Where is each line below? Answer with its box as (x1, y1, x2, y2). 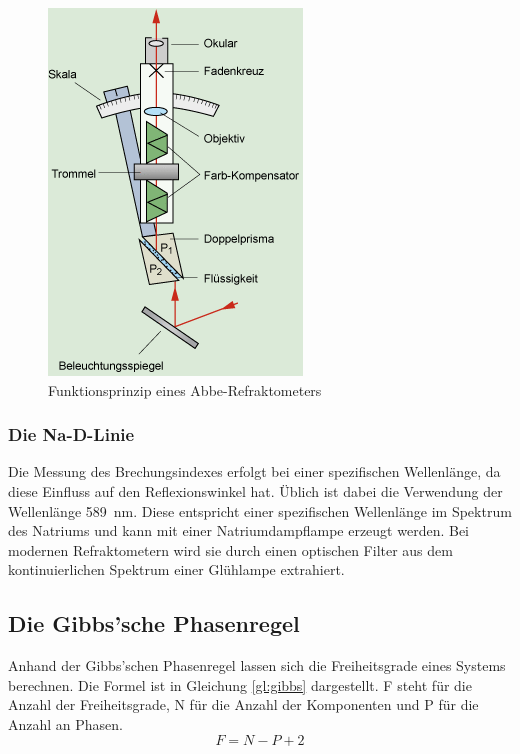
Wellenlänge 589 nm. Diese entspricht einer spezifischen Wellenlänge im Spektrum (8, 500, 512, 521)
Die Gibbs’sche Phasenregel (8, 608, 300, 639)
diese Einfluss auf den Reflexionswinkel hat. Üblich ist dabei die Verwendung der (8, 481, 503, 501)
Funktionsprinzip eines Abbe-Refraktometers (48, 379, 322, 400)
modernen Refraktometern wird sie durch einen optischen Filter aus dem (8, 539, 453, 560)
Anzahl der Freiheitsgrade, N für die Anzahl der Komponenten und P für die (8, 694, 479, 715)
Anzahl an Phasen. (8, 713, 124, 734)
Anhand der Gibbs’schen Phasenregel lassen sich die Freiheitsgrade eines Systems (8, 655, 506, 676)
